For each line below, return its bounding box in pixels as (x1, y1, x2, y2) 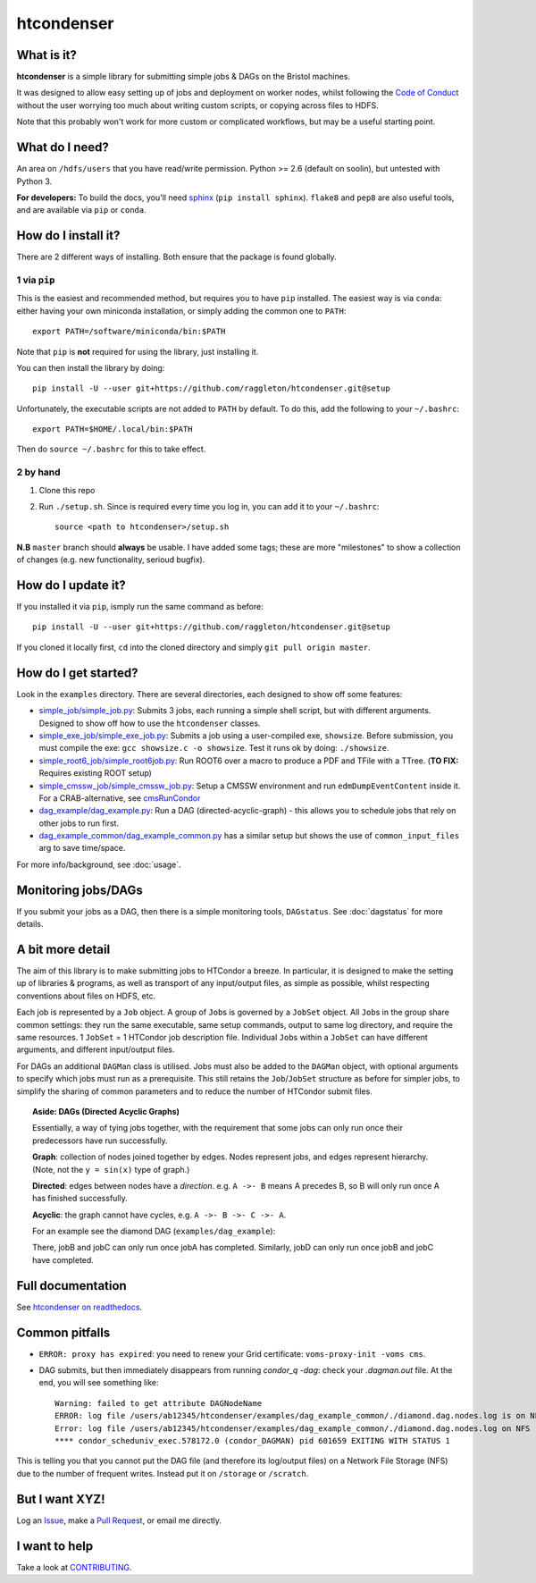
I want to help (16, 1538, 94, 1554)
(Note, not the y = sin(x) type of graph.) (32, 1164, 190, 1175)
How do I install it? (16, 228, 121, 243)
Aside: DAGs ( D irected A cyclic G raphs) (32, 1106, 180, 1116)
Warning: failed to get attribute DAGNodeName (54, 1398, 263, 1408)
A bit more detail (16, 941, 111, 956)
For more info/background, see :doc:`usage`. (16, 859, 182, 870)
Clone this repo (38, 484, 96, 495)
